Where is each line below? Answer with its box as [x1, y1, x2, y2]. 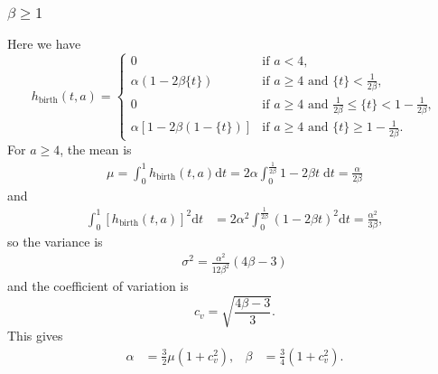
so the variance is [7, 231, 103, 250]
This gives [7, 326, 63, 345]
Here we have [7, 34, 81, 53]
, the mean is [60, 140, 132, 158]
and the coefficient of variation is [7, 276, 189, 295]
